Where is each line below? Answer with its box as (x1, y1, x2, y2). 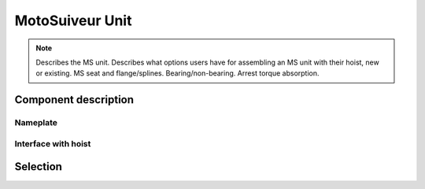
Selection (14, 160, 63, 173)
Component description (14, 93, 134, 106)
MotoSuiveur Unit (14, 12, 132, 29)
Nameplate (14, 117, 58, 128)
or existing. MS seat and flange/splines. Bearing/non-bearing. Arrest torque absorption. (35, 69, 320, 78)
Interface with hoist (14, 138, 91, 149)
